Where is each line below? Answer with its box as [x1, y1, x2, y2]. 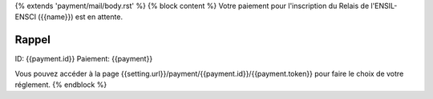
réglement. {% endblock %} [14, 80, 107, 89]
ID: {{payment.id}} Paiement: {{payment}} [14, 54, 153, 64]
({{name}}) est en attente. [37, 12, 123, 22]
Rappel [14, 33, 51, 47]
